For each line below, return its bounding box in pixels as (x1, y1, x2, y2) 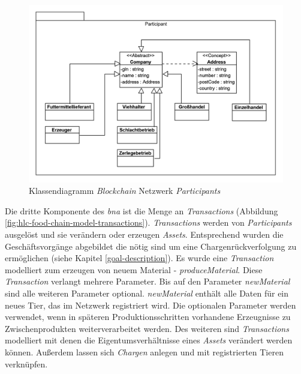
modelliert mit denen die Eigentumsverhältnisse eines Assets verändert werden (5, 334, 293, 346)
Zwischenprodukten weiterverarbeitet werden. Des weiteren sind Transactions (5, 322, 289, 334)
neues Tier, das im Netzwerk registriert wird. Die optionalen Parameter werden (5, 298, 296, 311)
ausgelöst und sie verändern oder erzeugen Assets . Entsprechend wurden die (5, 228, 284, 241)
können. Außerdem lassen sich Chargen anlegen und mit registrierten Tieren (5, 345, 284, 358)
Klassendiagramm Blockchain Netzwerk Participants (29, 184, 221, 197)
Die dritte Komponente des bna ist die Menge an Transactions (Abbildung (5, 204, 278, 217)
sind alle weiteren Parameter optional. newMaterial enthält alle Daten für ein (5, 286, 289, 299)
